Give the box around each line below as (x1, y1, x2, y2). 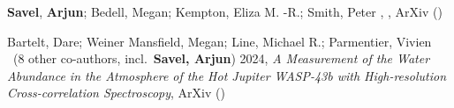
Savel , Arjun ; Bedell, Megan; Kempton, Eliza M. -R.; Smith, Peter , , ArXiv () (7, 3, 443, 20)
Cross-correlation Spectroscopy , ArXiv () (7, 83, 225, 102)
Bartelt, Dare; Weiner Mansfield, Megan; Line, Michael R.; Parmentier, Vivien (7, 32, 432, 50)
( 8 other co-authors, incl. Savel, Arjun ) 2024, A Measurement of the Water (12, 49, 430, 68)
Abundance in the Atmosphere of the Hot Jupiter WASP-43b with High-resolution (7, 66, 447, 84)
